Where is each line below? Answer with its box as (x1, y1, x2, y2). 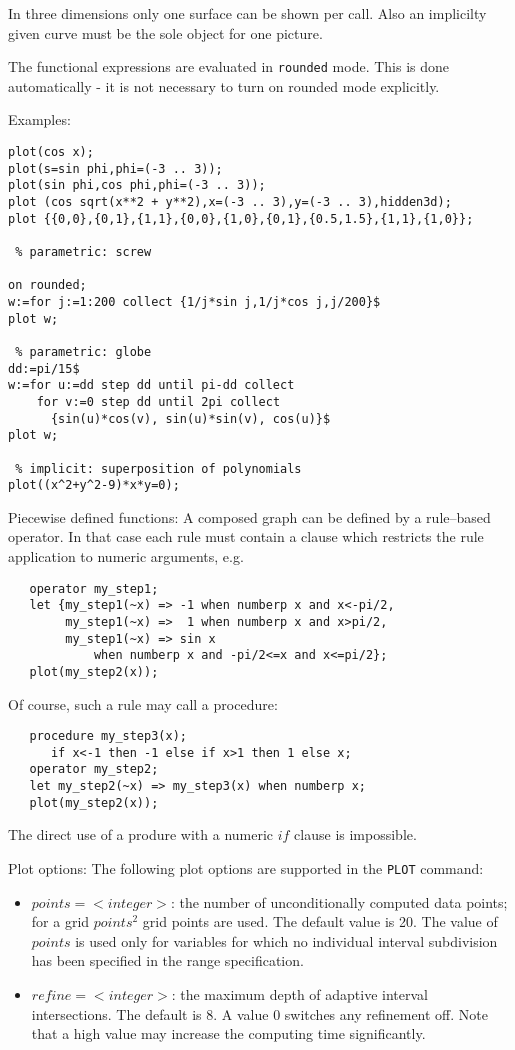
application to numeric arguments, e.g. (8, 546, 244, 566)
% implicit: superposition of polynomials (15, 461, 302, 476)
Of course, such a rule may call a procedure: (8, 693, 278, 714)
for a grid (31, 911, 90, 932)
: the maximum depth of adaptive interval (171, 984, 428, 1005)
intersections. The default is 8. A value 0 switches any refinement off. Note (31, 1003, 488, 1024)
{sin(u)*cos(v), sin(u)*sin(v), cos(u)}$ (50, 411, 331, 426)
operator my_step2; (29, 762, 159, 777)
